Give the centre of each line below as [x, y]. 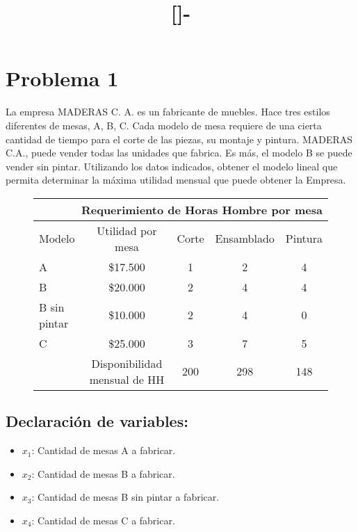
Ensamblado [245, 239]
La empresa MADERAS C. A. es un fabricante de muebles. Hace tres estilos [168, 112]
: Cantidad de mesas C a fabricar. [103, 520]
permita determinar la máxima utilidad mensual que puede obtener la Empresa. [176, 180]
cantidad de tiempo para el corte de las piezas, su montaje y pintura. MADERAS [179, 139]
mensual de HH [127, 379]
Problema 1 [62, 78]
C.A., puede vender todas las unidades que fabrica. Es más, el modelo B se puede [179, 153]
